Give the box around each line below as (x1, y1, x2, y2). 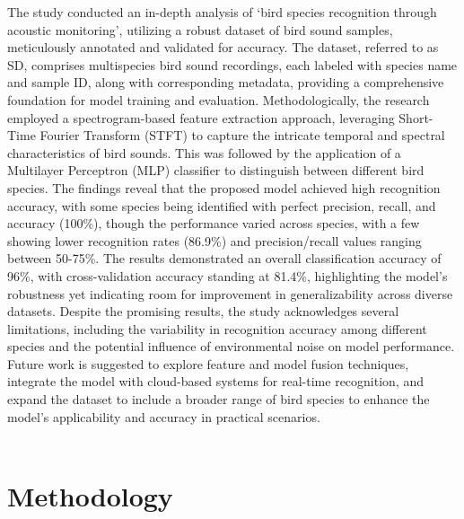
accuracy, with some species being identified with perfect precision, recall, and (7, 196, 436, 215)
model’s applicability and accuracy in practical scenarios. (7, 407, 320, 426)
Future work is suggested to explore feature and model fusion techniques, (7, 354, 409, 373)
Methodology (7, 478, 173, 515)
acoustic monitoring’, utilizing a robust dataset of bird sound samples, (7, 20, 393, 39)
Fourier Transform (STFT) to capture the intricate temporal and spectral (39, 126, 445, 145)
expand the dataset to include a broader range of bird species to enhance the (7, 390, 430, 409)
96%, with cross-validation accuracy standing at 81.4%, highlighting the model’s (7, 266, 448, 285)
